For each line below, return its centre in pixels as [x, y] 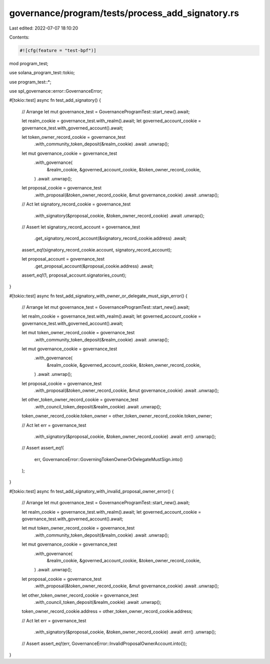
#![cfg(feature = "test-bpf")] [58, 50]
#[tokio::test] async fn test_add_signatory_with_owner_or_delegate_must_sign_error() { [98, 296]
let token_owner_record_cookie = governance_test [74, 137]
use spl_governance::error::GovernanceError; [56, 91]
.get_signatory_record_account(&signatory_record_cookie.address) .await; [110, 239]
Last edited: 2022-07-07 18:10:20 [44, 28]
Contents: [19, 37]
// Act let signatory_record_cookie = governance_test [76, 204]
